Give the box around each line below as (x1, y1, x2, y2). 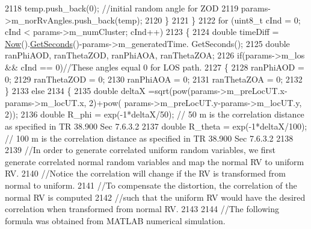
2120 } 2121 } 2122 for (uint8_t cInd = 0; (145, 13, 301, 26)
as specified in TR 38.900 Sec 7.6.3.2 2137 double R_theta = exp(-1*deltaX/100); (5, 119, 307, 132)
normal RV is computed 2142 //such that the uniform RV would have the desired (5, 190, 306, 203)
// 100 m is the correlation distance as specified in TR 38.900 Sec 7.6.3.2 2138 (5, 131, 294, 144)
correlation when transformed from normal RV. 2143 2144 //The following (5, 202, 279, 215)
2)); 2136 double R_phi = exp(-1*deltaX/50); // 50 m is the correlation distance (5, 108, 304, 121)
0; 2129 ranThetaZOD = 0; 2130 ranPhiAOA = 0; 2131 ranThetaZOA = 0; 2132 (5, 72, 303, 85)
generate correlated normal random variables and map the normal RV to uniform (5, 155, 304, 168)
